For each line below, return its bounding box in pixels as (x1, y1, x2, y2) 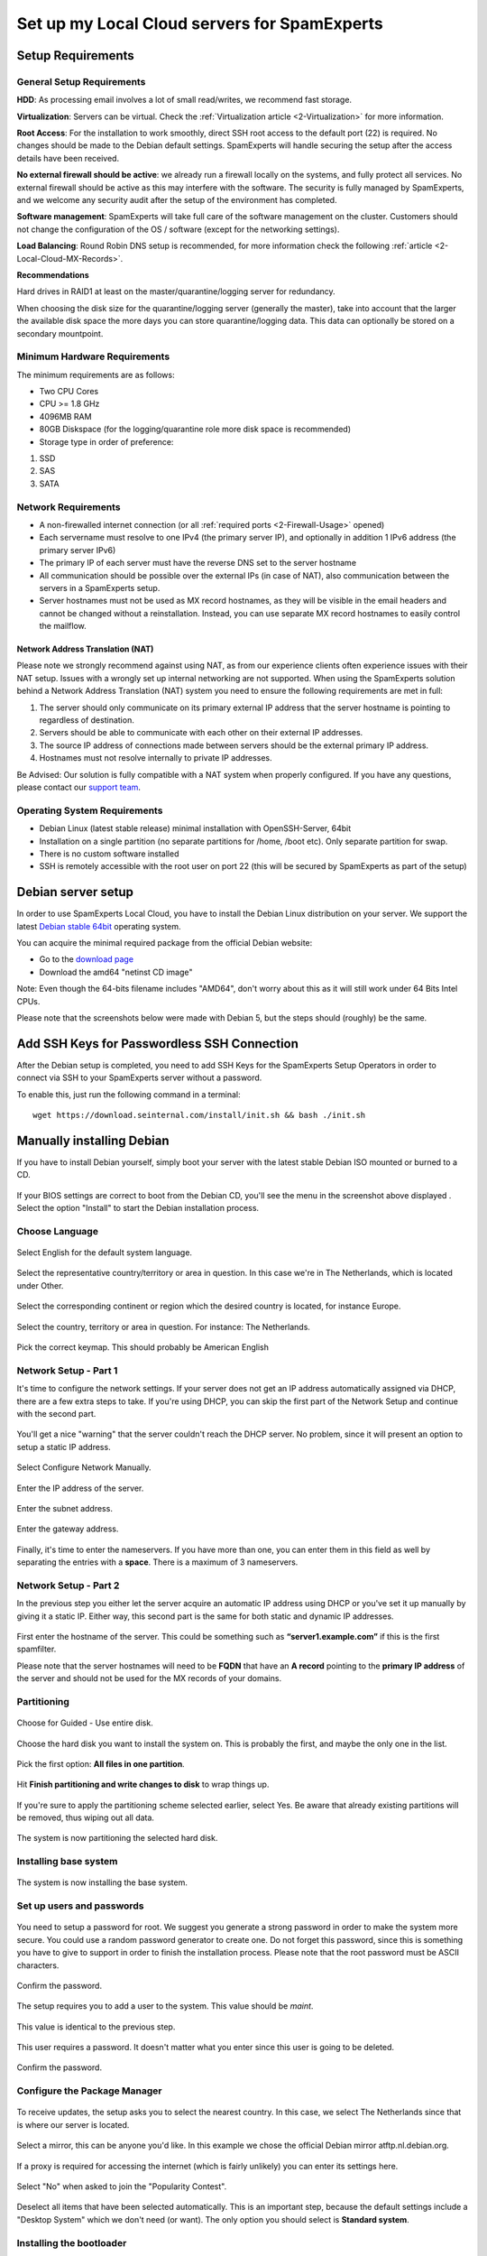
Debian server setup (16, 884, 134, 900)
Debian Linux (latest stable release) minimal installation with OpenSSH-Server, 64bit (39, 823, 352, 834)
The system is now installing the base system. (16, 1877, 188, 1888)
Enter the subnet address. (16, 1502, 113, 1513)
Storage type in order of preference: (39, 436, 174, 447)
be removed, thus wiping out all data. (16, 1812, 155, 1823)
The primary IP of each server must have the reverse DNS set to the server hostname (39, 558, 356, 569)
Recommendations (16, 270, 89, 280)
